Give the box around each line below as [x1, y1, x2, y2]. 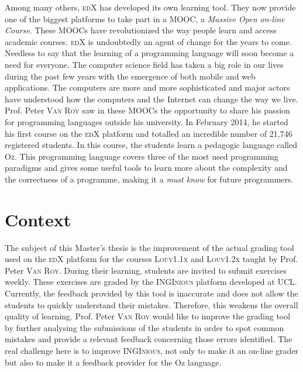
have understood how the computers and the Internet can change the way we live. [5, 92, 298, 105]
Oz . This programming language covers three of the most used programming [5, 150, 278, 162]
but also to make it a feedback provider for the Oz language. [5, 356, 222, 368]
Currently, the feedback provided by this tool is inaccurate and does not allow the [5, 287, 298, 299]
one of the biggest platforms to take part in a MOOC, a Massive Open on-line [5, 12, 285, 25]
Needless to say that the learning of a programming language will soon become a [5, 47, 294, 59]
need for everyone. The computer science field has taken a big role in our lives [5, 58, 284, 70]
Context [5, 207, 71, 231]
